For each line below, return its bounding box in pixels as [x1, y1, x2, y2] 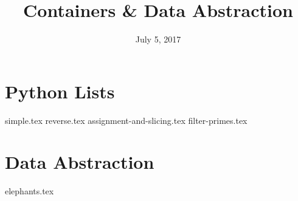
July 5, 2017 [135, 33, 181, 46]
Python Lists [5, 78, 115, 103]
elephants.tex [5, 185, 54, 197]
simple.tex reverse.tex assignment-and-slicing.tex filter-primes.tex [5, 114, 248, 126]
